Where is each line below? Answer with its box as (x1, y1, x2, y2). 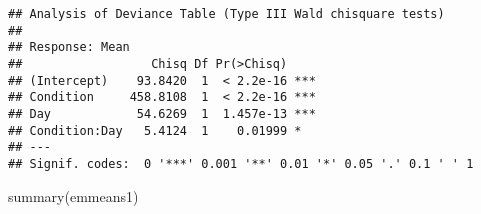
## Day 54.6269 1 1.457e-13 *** (8, 106, 316, 121)
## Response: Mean (8, 40, 130, 55)
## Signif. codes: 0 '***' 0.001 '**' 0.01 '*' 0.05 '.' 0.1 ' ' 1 (8, 156, 474, 171)
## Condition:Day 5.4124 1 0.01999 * (8, 123, 302, 138)
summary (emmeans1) (8, 185, 139, 206)
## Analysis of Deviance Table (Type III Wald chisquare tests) (8, 7, 445, 21)
